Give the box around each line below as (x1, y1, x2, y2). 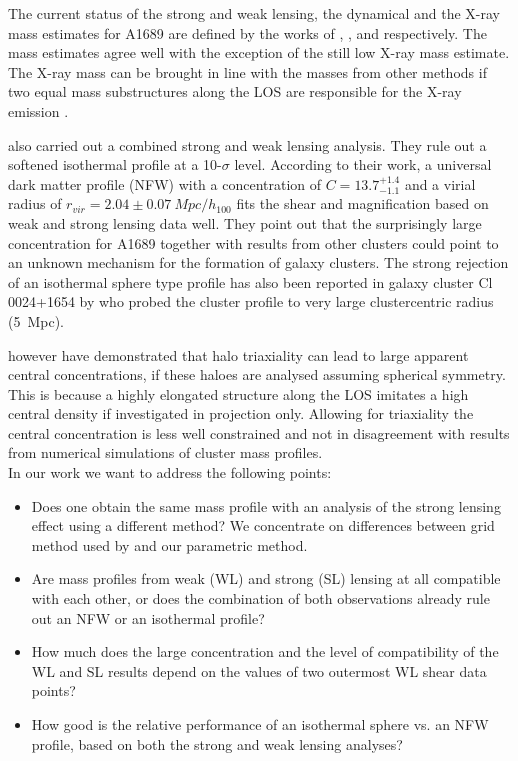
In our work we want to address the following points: (8, 462, 332, 483)
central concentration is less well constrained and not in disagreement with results (8, 422, 510, 443)
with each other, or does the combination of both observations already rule (31, 588, 490, 609)
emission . (8, 100, 69, 121)
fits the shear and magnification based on (236, 193, 489, 214)
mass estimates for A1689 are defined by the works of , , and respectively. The (8, 22, 487, 43)
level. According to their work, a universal (234, 154, 492, 175)
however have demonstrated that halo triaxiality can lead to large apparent (8, 344, 469, 365)
